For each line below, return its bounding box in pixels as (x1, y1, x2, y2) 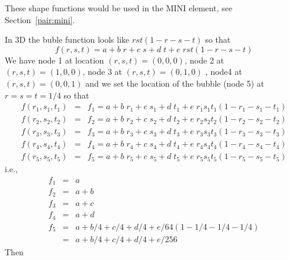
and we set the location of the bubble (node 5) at (85, 77, 265, 89)
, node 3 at (82, 65, 122, 78)
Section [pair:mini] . (5, 13, 75, 26)
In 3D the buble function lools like (5, 33, 130, 46)
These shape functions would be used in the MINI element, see (5, 2, 233, 14)
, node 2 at (184, 53, 224, 66)
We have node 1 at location (5, 53, 104, 66)
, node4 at (205, 65, 242, 78)
